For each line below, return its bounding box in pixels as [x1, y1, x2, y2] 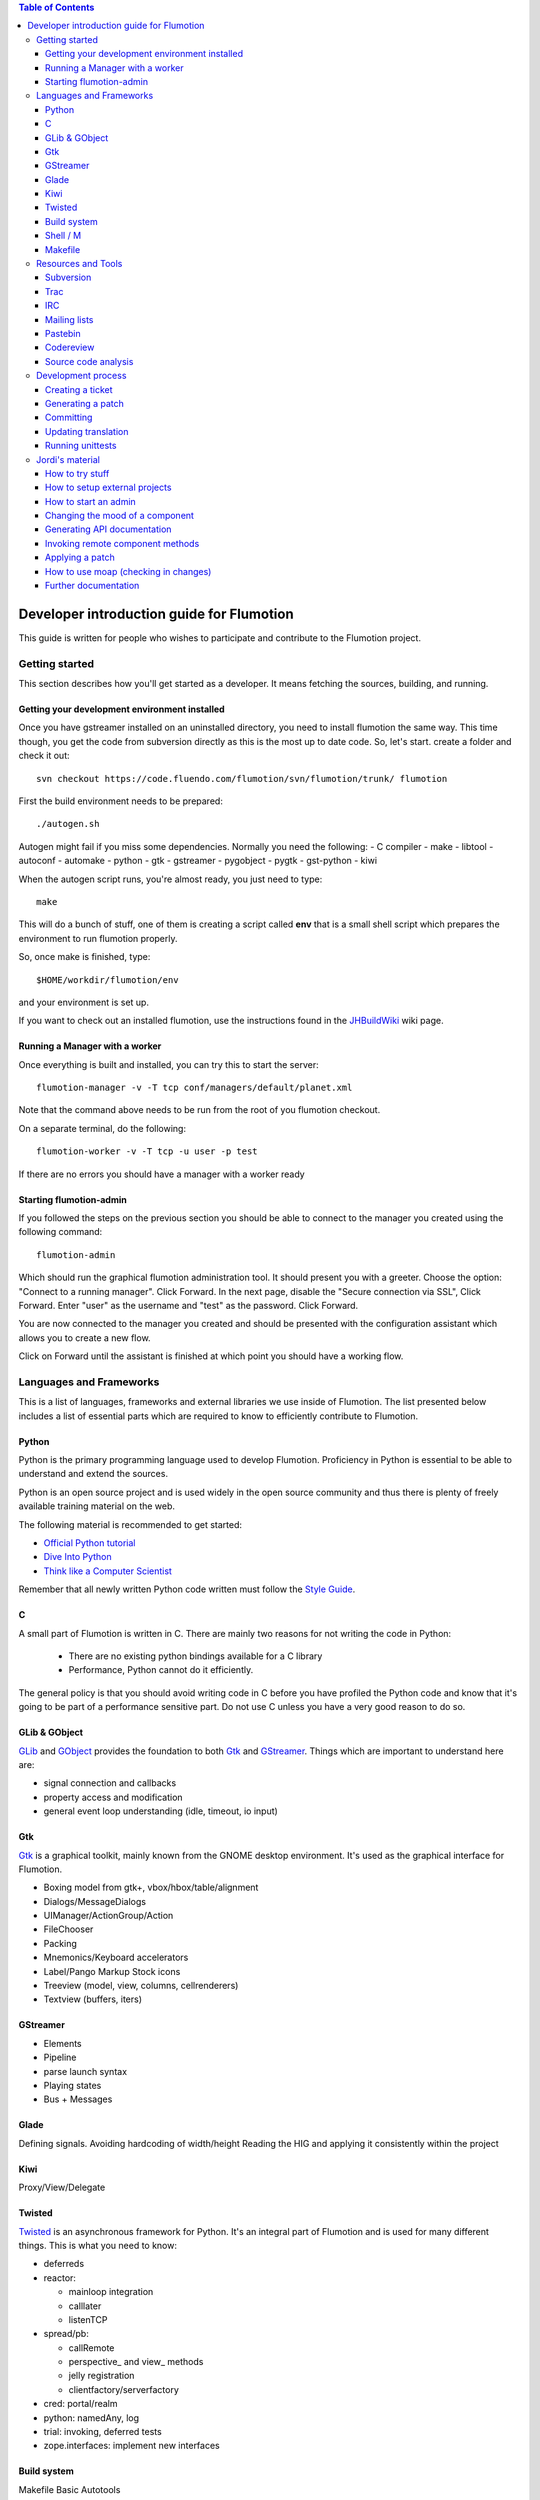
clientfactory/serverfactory [68, 2383, 180, 2395]
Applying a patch [45, 551, 115, 564]
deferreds [43, 2258, 85, 2270]
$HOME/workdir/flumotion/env [36, 974, 179, 985]
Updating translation [45, 425, 129, 437]
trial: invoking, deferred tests [43, 2426, 162, 2438]
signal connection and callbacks [43, 1777, 177, 1789]
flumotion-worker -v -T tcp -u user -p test [36, 1146, 259, 1157]
